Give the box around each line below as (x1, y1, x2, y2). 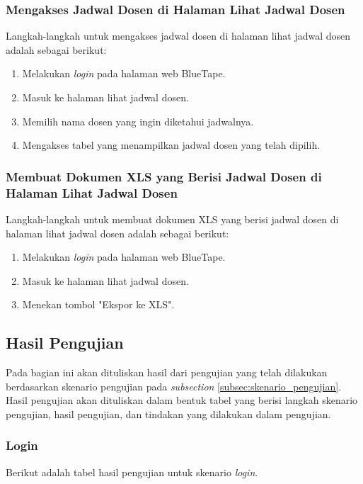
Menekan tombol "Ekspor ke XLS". (22, 297, 175, 312)
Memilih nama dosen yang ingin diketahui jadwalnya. (22, 113, 254, 128)
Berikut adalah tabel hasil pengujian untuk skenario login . (6, 464, 258, 479)
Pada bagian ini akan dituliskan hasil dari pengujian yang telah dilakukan (6, 365, 328, 380)
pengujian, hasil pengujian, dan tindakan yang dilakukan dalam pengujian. (6, 406, 331, 421)
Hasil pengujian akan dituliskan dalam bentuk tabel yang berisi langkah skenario (6, 393, 358, 407)
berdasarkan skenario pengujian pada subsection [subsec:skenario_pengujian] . (6, 378, 342, 393)
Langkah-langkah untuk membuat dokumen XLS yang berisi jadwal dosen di (6, 211, 339, 226)
